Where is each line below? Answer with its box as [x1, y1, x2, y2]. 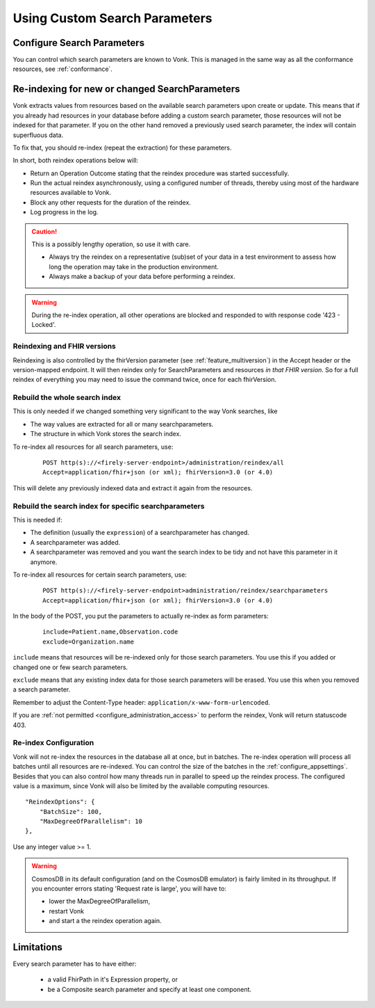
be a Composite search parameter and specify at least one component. [47, 985, 252, 993]
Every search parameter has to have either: [12, 960, 137, 968]
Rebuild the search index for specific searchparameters [12, 501, 205, 511]
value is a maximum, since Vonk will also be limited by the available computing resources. [12, 781, 270, 790]
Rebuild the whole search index [12, 393, 122, 403]
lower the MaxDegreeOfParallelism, [49, 897, 151, 906]
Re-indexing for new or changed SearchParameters [12, 83, 240, 95]
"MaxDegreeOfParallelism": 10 [39, 817, 142, 826]
